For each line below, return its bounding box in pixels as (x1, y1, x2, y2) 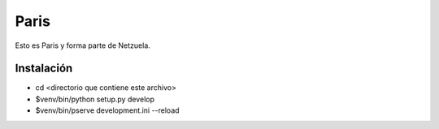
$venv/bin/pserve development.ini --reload (35, 105, 180, 115)
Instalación (15, 62, 73, 75)
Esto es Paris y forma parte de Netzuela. (15, 41, 150, 50)
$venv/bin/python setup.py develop (35, 94, 154, 104)
